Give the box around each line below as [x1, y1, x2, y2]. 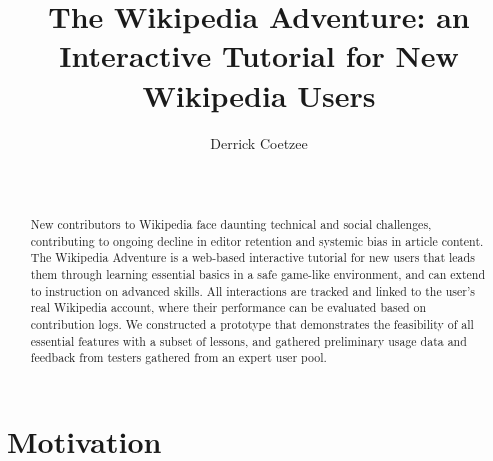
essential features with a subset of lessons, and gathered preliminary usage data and [30, 332, 467, 349]
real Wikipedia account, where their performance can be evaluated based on [30, 299, 427, 316]
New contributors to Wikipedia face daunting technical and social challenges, [30, 216, 432, 233]
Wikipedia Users [142, 74, 376, 115]
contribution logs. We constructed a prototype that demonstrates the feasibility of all [30, 316, 474, 333]
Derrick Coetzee [210, 132, 308, 153]
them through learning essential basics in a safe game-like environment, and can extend [30, 266, 486, 283]
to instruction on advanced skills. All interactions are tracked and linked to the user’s [30, 282, 475, 299]
